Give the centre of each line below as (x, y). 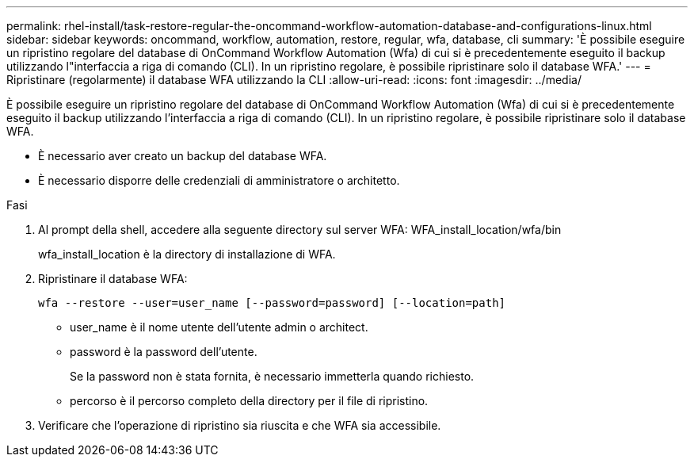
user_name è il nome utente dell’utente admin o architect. (219, 327)
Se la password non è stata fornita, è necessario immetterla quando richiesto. (272, 376)
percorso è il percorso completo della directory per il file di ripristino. (249, 401)
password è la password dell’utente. (164, 352)
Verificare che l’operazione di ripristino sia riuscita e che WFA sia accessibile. (240, 425)
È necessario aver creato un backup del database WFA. (183, 156)
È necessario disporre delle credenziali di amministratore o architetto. (219, 180)
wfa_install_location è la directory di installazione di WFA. (187, 254)
